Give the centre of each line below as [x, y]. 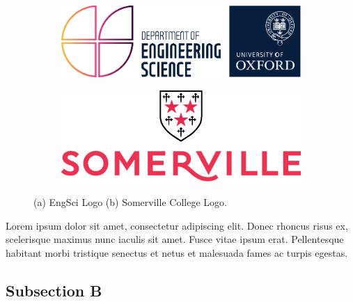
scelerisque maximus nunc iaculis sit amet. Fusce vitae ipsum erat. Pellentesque [175, 239]
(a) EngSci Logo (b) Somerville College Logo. [130, 202]
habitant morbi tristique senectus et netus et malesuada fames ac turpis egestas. [177, 252]
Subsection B [54, 290]
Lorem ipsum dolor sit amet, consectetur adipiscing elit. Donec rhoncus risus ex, [177, 225]
